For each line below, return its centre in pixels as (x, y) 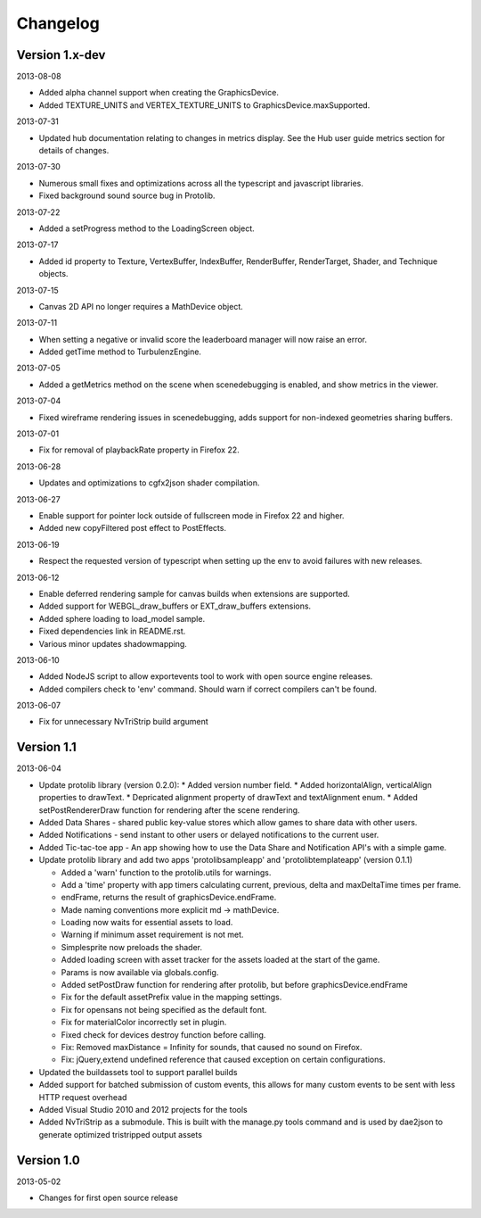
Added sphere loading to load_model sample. (122, 618)
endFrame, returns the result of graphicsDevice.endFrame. (169, 898)
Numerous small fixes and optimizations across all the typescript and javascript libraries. (201, 183)
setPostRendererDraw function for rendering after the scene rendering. (169, 810)
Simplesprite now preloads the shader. (131, 947)
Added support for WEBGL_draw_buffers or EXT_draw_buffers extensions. (175, 606)
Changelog (58, 23)
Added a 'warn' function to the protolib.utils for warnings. (166, 872)
